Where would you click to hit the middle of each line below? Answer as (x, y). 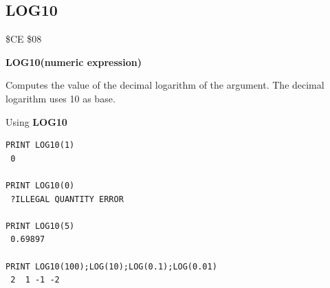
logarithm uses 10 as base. (60, 98)
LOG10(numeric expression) (74, 62)
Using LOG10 (36, 121)
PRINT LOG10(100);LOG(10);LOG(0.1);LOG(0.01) (111, 266)
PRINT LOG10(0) (40, 185)
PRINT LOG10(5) (40, 226)
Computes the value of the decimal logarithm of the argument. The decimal (165, 85)
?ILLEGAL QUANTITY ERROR (67, 199)
